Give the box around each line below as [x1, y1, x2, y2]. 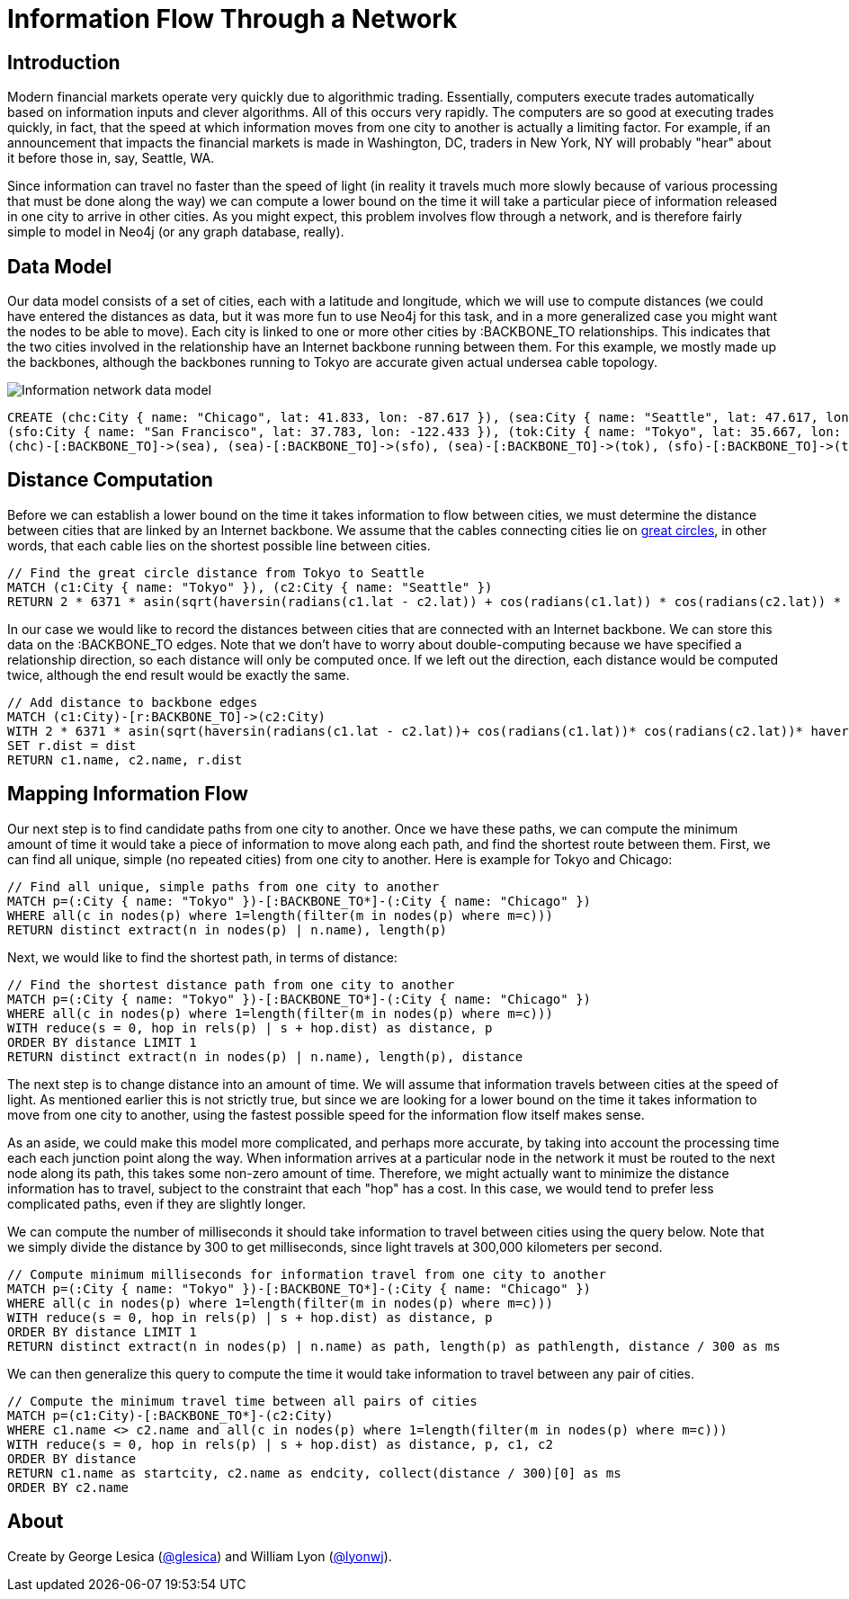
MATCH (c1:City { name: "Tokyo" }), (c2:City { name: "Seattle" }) [7, 579, 493, 594]
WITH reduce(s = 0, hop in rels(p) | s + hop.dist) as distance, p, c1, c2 [7, 1436, 553, 1452]
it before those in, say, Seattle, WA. [7, 150, 215, 166]
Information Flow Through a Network [7, 4, 458, 34]
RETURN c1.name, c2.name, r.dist [7, 752, 243, 767]
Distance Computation [7, 469, 213, 492]
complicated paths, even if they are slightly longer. [7, 1195, 306, 1211]
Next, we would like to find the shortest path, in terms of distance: [7, 949, 398, 965]
